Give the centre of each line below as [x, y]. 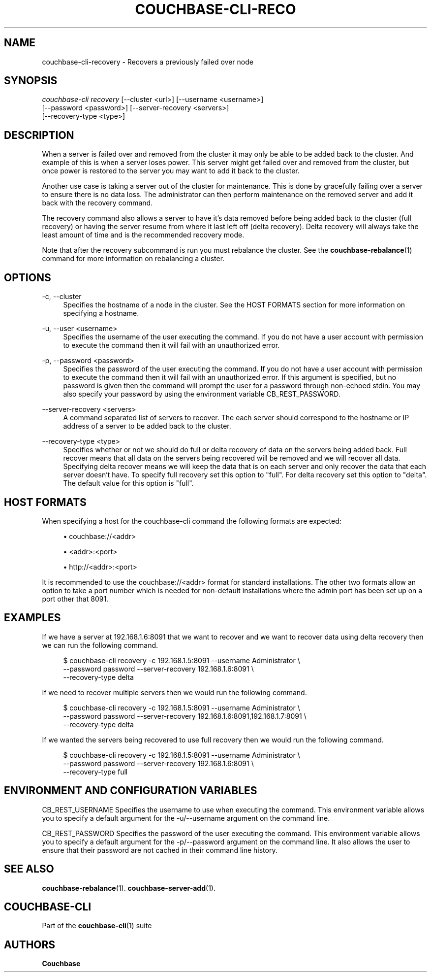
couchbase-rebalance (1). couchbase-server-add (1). [129, 888]
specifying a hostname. [101, 313]
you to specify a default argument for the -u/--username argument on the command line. [186, 818]
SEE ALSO [29, 869]
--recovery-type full [95, 772]
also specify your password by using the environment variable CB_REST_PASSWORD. [202, 394]
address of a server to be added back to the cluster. [147, 426]
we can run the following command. [100, 645]
